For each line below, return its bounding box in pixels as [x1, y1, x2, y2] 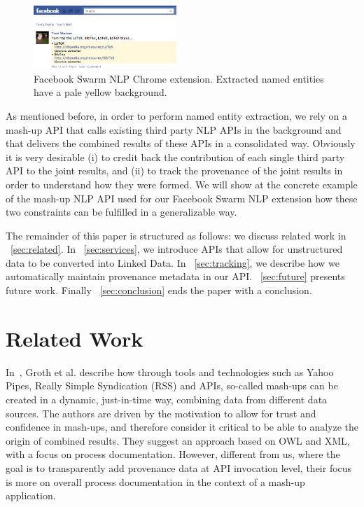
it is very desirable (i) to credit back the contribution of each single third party [6, 149, 345, 164]
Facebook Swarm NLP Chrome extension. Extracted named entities [34, 71, 324, 85]
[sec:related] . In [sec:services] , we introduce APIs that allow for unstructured [10, 242, 343, 256]
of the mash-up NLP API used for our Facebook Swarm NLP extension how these [6, 190, 358, 205]
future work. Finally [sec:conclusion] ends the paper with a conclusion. [6, 283, 312, 298]
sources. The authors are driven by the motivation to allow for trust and [6, 405, 316, 420]
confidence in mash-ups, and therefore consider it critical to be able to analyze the [6, 419, 358, 434]
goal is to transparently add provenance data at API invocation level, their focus [6, 460, 352, 475]
